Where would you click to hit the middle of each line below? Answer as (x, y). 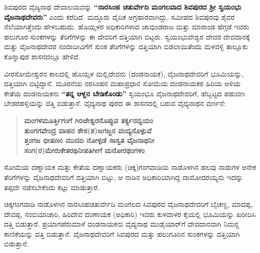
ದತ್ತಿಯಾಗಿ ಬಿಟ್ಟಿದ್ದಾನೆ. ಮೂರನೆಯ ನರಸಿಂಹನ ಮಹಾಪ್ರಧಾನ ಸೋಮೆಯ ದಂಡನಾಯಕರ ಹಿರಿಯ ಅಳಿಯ (122, 83)
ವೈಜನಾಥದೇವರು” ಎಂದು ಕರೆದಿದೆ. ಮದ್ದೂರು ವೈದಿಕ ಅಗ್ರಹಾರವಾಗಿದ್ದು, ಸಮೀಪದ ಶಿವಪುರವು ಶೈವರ (119, 16)
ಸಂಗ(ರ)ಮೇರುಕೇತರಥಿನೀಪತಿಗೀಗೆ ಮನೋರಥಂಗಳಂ (84, 150)
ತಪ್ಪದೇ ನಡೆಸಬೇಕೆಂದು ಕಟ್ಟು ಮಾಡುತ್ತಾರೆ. (52, 187)
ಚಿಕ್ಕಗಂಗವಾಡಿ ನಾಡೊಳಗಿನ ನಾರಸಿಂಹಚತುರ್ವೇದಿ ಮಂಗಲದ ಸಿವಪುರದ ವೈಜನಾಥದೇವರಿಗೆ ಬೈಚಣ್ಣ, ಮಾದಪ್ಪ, (128, 204)
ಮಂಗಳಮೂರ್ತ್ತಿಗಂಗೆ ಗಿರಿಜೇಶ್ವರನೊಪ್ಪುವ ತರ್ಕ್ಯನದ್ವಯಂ (89, 120)
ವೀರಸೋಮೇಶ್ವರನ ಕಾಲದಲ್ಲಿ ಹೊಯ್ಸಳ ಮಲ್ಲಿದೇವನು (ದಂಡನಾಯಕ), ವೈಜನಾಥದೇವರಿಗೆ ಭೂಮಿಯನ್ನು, (124, 73)
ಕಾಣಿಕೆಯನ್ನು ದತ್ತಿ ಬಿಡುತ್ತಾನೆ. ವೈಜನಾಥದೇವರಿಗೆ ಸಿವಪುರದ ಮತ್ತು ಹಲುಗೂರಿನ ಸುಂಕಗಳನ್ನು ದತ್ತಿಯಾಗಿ (122, 233)
